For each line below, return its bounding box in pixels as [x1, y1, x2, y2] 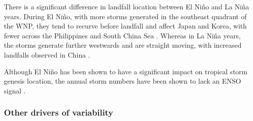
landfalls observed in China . [4, 49, 90, 60]
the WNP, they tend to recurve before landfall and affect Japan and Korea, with [4, 21, 247, 31]
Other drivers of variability [4, 106, 113, 119]
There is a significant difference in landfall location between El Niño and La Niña [4, 1, 250, 11]
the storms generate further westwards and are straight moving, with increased [4, 40, 242, 50]
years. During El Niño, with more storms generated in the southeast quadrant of [4, 11, 247, 21]
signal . [4, 85, 26, 95]
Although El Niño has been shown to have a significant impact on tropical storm [4, 66, 248, 76]
